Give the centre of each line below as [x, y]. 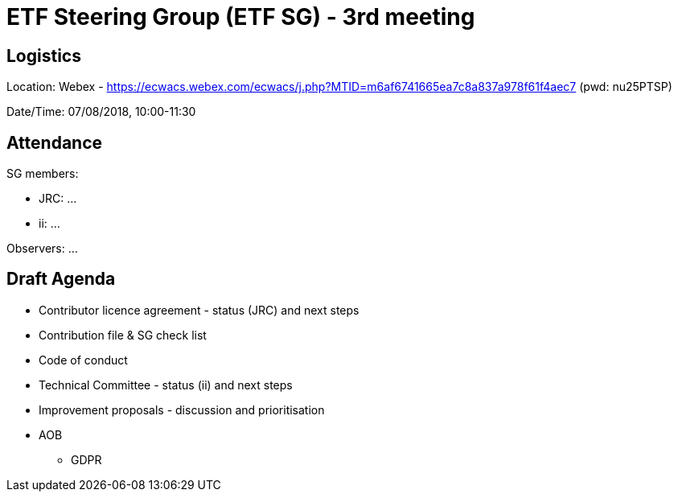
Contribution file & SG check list [123, 335]
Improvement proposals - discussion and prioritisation [182, 410]
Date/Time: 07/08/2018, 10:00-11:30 [101, 112]
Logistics [44, 56]
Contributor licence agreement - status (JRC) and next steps [199, 310]
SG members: [43, 174]
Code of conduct [83, 360]
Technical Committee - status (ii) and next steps [166, 385]
